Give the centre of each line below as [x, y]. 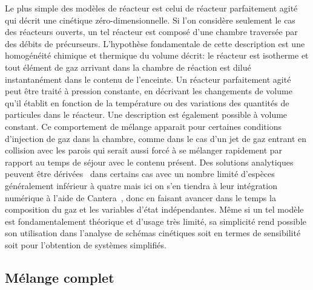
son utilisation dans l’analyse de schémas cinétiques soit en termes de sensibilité [153, 233]
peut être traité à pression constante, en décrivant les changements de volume [149, 91]
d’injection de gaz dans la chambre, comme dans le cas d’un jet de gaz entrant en [156, 138]
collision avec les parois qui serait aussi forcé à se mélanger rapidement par [144, 150]
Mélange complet [60, 277]
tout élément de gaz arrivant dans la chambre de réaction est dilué [128, 67]
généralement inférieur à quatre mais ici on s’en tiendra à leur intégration [141, 185]
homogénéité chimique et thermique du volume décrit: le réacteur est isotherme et [157, 55]
